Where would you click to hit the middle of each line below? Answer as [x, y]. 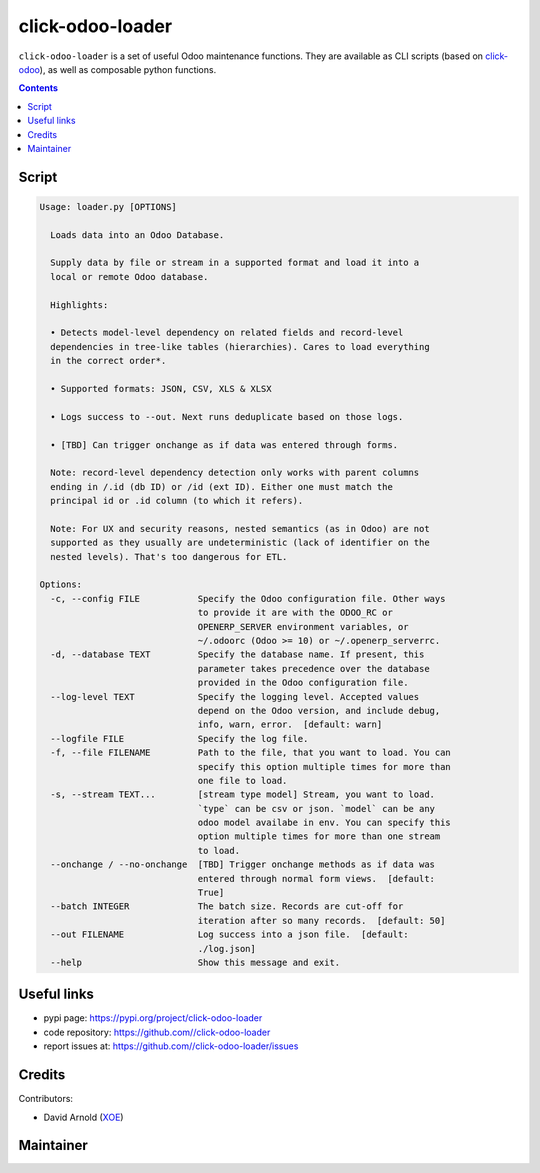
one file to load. [242, 780]
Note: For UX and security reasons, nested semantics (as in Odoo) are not [240, 528]
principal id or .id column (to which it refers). [177, 501]
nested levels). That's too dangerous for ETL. [169, 556]
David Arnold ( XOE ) [83, 1117]
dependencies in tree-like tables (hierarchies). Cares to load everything [240, 346]
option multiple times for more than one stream [319, 836]
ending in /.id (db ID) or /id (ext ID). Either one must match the [222, 486]
